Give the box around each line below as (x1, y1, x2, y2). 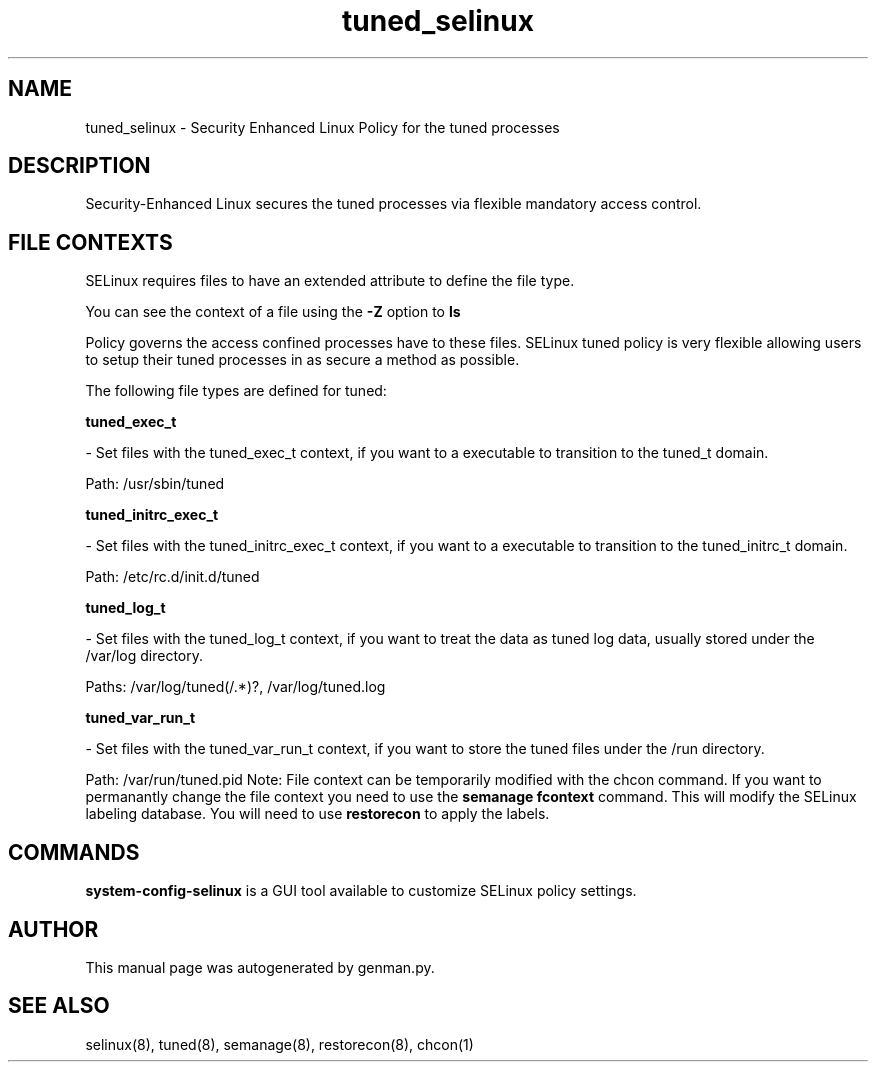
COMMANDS (8, 839, 140, 865)
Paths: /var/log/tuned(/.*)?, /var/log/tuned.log (85, 678, 386, 696)
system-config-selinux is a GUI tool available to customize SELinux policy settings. (85, 882, 637, 900)
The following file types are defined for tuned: (85, 382, 387, 400)
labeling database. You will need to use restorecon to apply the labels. (85, 805, 550, 823)
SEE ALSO (8, 993, 110, 1019)
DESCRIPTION (8, 153, 151, 179)
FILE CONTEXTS (8, 229, 173, 255)
